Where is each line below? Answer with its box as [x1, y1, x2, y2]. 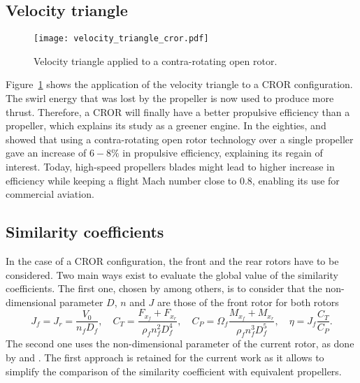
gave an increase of [6, 145, 87, 160]
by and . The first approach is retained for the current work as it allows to [6, 350, 324, 364]
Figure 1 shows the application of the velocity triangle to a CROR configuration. [6, 77, 353, 92]
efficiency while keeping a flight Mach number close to [6, 173, 237, 187]
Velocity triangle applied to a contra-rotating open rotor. [34, 53, 278, 68]
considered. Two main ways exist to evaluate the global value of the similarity [6, 267, 338, 282]
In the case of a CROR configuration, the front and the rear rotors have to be [6, 254, 339, 268]
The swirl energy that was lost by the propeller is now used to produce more [6, 91, 334, 106]
